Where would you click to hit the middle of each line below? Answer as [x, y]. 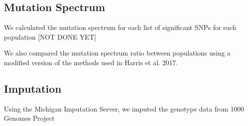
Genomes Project [29, 118]
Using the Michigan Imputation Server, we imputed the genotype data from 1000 [124, 108]
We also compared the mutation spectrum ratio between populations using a [117, 53]
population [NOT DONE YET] [50, 36]
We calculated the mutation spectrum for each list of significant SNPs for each [120, 27]
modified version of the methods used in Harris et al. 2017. [91, 62]
